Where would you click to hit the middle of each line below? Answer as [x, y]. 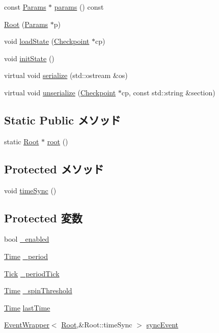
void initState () [29, 58]
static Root [22, 141]
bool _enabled [27, 239]
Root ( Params [26, 24]
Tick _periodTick [32, 273]
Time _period [26, 256]
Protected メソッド [54, 169]
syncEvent [162, 325]
